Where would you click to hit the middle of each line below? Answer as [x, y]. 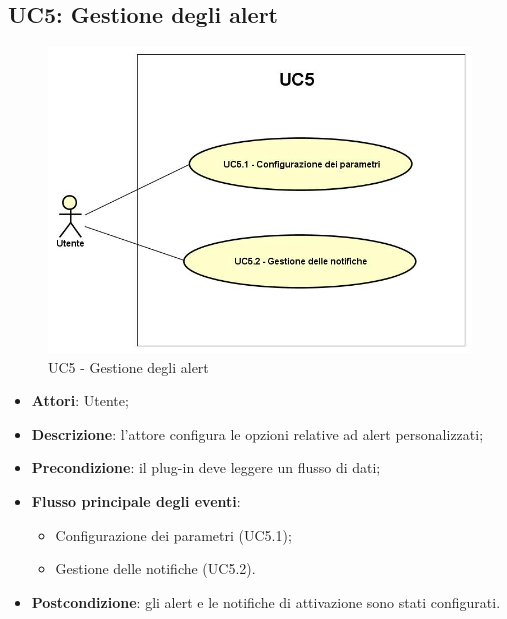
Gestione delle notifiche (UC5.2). [155, 568]
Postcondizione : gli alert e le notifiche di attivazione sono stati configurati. [266, 601]
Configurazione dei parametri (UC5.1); [173, 534]
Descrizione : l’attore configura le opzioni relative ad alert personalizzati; [257, 433]
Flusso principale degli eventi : [136, 500]
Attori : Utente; [80, 400]
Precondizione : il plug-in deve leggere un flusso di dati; [206, 467]
